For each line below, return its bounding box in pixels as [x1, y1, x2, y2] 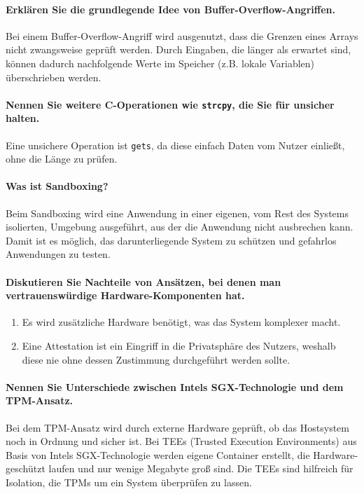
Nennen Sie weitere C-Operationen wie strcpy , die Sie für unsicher [6, 97, 335, 111]
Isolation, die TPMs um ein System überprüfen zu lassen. [6, 474, 252, 489]
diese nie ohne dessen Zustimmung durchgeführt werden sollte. [22, 352, 290, 366]
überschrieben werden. [6, 69, 101, 84]
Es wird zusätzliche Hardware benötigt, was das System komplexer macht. [22, 315, 341, 329]
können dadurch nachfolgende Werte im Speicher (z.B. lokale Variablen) [6, 55, 314, 70]
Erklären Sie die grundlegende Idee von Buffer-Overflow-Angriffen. [6, 1, 335, 16]
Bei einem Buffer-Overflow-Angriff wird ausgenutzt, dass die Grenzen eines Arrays [6, 28, 358, 43]
